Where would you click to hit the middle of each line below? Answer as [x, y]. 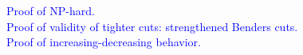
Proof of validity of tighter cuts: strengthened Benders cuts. [152, 26]
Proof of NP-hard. [51, 10]
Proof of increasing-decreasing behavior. [104, 42]
